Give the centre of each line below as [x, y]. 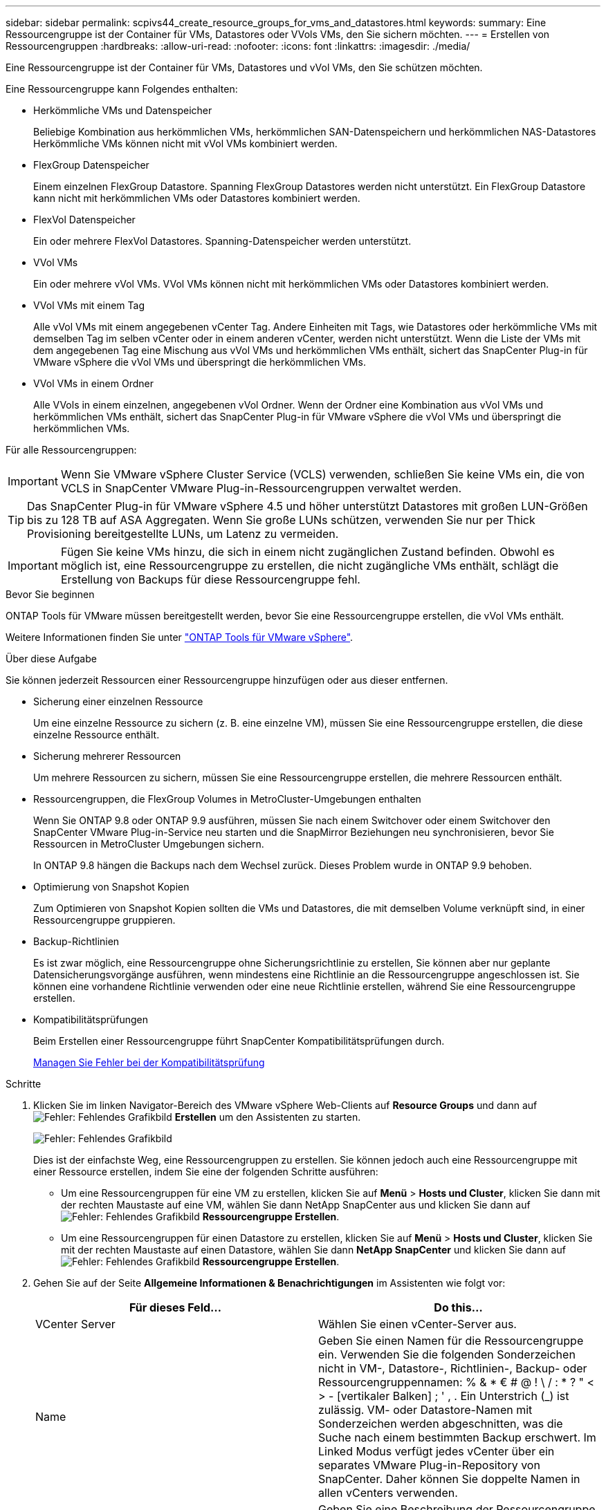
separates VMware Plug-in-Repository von [429, 1465]
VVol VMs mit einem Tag [89, 305]
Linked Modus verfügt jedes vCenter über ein [437, 1451]
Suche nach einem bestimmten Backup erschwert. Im [457, 1437]
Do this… [458, 1307]
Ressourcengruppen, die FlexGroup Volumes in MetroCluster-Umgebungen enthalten [227, 799]
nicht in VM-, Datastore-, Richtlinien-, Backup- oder [453, 1368]
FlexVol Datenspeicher [84, 220]
